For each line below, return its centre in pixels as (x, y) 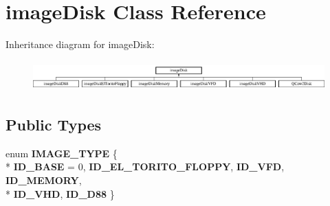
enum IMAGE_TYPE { (62, 153)
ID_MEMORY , (44, 180)
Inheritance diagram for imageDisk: (80, 44)
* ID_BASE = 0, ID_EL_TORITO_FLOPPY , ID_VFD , (145, 167)
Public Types (54, 125)
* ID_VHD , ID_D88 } (60, 193)
